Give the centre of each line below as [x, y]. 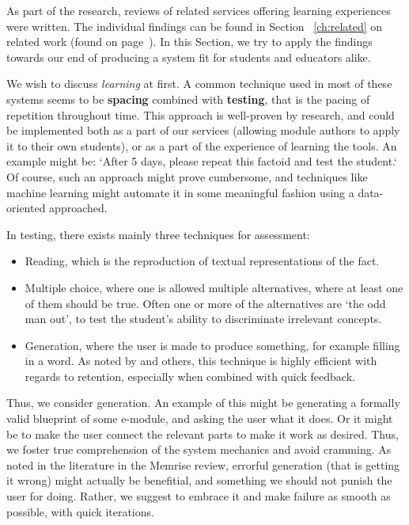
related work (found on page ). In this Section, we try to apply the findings [189, 42]
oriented [26, 208]
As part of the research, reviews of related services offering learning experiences [199, 10]
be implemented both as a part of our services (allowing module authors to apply [203, 130]
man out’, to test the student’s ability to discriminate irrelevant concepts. [203, 319]
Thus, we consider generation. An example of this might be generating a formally [203, 403]
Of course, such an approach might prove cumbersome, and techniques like [187, 176]
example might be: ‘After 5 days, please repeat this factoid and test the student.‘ [202, 161]
